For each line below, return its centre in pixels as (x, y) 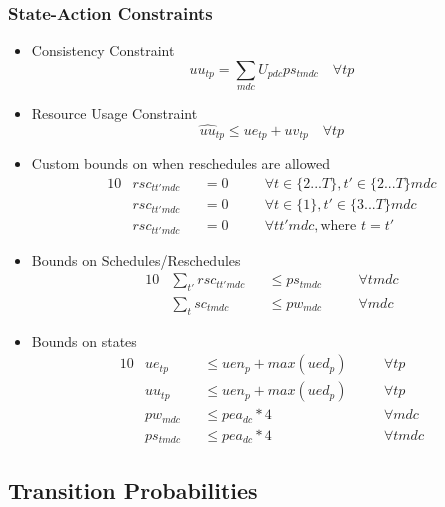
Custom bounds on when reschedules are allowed (181, 163)
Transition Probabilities (133, 489)
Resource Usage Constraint (114, 113)
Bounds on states (84, 340)
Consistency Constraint (103, 50)
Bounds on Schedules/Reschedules (136, 259)
